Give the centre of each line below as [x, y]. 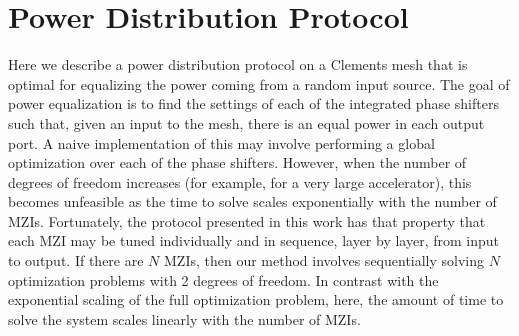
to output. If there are [76, 260]
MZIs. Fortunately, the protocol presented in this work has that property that [247, 220]
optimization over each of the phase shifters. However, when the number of [237, 162]
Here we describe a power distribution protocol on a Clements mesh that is [238, 64]
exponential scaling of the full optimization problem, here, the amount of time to [256, 299]
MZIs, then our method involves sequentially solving [324, 260]
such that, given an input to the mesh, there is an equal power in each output [246, 122]
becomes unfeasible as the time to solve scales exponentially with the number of [252, 201]
